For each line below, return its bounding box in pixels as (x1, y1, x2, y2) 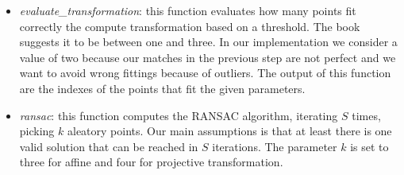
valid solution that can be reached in (19, 138, 198, 154)
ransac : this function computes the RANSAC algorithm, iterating (19, 107, 338, 123)
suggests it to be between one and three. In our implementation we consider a (19, 33, 398, 50)
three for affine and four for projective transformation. (19, 154, 283, 170)
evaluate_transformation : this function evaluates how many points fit (19, 2, 356, 18)
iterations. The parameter (212, 138, 337, 154)
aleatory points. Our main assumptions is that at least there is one (67, 122, 392, 139)
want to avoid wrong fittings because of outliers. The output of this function (19, 64, 391, 81)
